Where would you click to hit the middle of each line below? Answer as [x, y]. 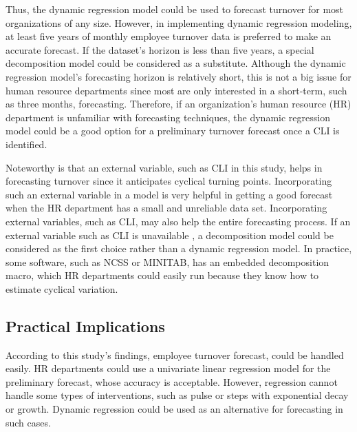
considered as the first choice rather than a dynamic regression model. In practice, [179, 248]
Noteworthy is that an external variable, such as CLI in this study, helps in [164, 167]
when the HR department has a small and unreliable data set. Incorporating [166, 208]
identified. [26, 144]
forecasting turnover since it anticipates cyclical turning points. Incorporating [169, 181]
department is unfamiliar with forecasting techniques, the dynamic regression [168, 117]
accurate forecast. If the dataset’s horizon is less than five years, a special [160, 49]
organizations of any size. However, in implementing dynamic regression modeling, [179, 22]
